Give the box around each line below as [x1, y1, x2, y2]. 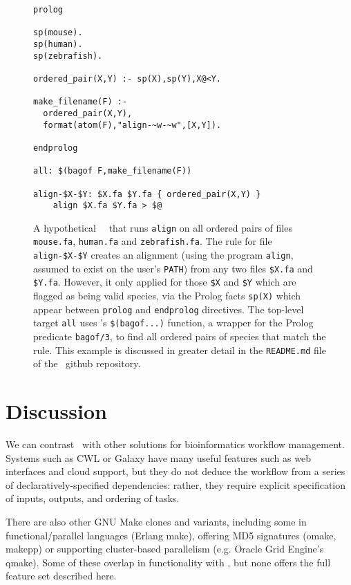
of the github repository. [33, 356, 141, 371]
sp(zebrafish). [33, 50, 103, 61]
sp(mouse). [33, 28, 83, 38]
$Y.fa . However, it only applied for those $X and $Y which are [33, 275, 296, 289]
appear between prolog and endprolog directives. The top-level [33, 301, 304, 316]
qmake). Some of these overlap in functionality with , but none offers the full [6, 555, 331, 569]
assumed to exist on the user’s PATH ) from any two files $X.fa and [33, 261, 313, 275]
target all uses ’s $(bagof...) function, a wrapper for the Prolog [33, 315, 314, 330]
